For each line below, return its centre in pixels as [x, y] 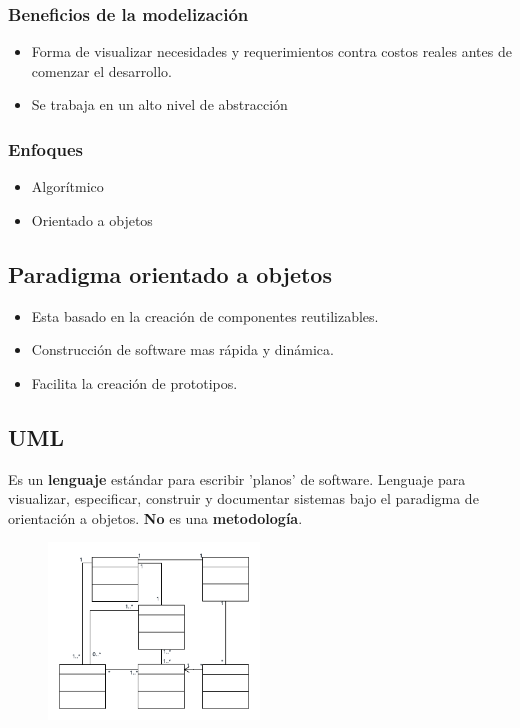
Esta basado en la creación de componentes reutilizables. [205, 315]
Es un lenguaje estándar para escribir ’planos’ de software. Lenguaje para [237, 478]
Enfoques [45, 148]
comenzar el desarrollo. [101, 70]
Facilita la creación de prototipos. [134, 382]
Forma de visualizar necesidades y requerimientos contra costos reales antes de [271, 51]
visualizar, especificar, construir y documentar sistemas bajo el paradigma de [243, 498]
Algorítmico [67, 186]
